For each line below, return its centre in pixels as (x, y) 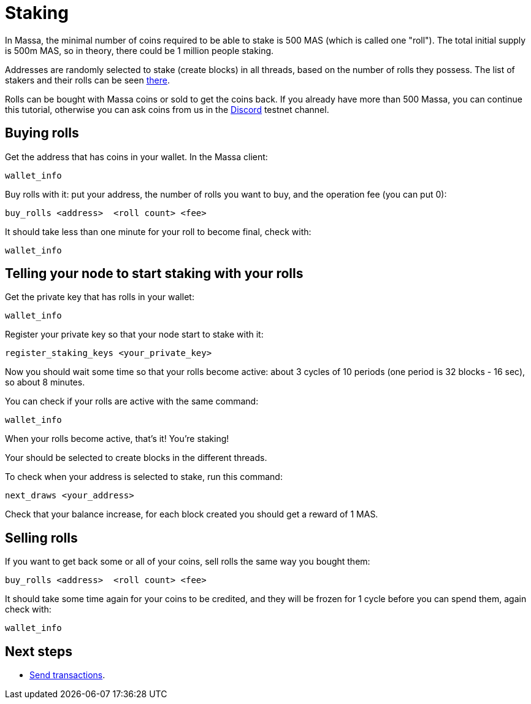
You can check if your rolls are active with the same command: (132, 401)
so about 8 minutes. (45, 382)
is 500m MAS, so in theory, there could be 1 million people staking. (139, 50)
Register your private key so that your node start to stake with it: (134, 335)
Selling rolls (41, 538)
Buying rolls (42, 133)
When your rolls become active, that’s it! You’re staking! (117, 439)
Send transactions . (67, 675)
